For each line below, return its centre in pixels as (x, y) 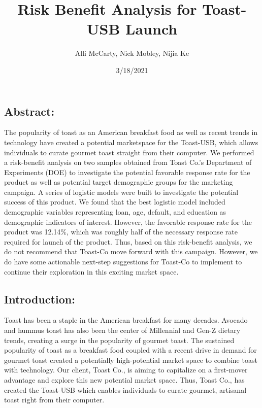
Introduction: (40, 299)
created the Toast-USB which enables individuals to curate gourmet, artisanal (125, 389)
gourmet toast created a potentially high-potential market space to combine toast (131, 360)
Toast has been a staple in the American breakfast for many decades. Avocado (126, 320)
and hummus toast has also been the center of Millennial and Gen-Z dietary (122, 330)
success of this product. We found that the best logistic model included (115, 202)
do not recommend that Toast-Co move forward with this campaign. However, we (131, 251)
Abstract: (29, 111)
